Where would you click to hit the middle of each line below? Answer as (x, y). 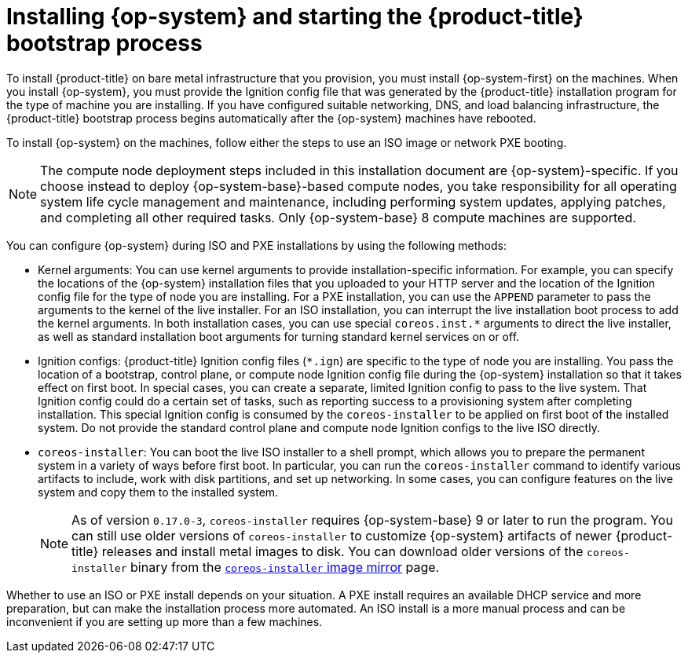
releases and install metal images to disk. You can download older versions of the (342, 551)
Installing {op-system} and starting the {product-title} (295, 16)
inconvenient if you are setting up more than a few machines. (165, 621)
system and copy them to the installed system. (158, 492)
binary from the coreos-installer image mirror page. (285, 567)
